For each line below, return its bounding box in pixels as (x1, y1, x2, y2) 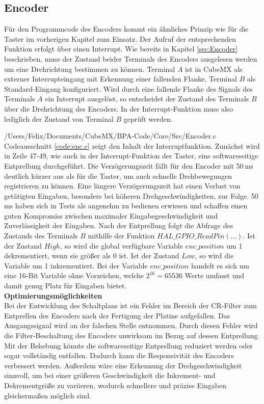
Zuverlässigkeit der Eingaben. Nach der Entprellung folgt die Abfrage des (4, 220, 233, 231)
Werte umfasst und (184, 270, 245, 281)
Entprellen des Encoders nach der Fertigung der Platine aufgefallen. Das (4, 310, 230, 320)
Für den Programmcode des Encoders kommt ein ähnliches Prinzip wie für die (4, 23, 249, 34)
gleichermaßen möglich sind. (4, 390, 92, 400)
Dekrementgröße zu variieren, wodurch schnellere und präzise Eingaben (4, 380, 226, 390)
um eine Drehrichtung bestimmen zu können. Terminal (4, 63, 175, 74)
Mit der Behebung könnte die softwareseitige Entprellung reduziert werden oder (4, 340, 253, 351)
